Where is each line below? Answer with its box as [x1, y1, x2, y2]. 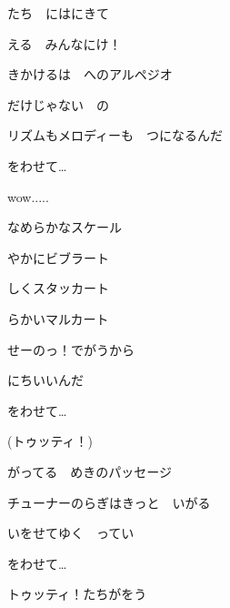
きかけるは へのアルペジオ [7, 65, 173, 84]
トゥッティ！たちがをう [7, 584, 147, 603]
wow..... [7, 187, 49, 206]
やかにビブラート [7, 248, 109, 267]
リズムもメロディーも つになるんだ [7, 126, 224, 145]
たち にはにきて [7, 4, 109, 22]
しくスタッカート [7, 279, 109, 298]
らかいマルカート [7, 309, 109, 328]
